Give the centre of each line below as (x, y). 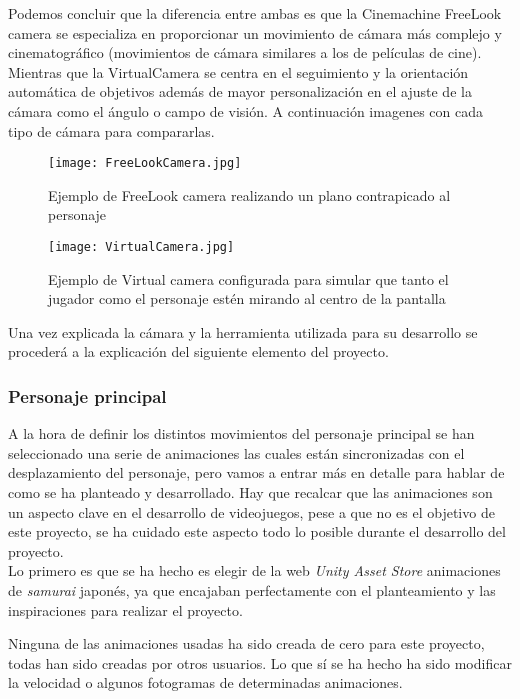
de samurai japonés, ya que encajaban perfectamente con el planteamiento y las (252, 590)
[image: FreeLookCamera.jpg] (145, 163)
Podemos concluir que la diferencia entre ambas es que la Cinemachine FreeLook (255, 13)
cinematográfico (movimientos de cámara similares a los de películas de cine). (245, 52)
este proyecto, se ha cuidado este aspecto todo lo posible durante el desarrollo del (257, 531)
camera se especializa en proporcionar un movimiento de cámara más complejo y (255, 32)
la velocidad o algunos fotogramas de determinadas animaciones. (205, 682)
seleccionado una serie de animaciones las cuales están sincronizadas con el (236, 452)
